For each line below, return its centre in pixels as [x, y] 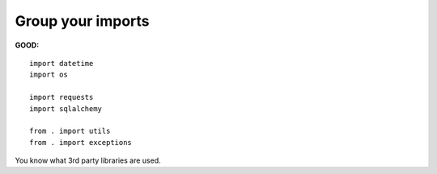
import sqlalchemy [66, 108]
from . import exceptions [81, 142]
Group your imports [82, 21]
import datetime [62, 63]
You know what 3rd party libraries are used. [88, 160]
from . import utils [70, 131]
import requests [62, 97]
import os [49, 75]
